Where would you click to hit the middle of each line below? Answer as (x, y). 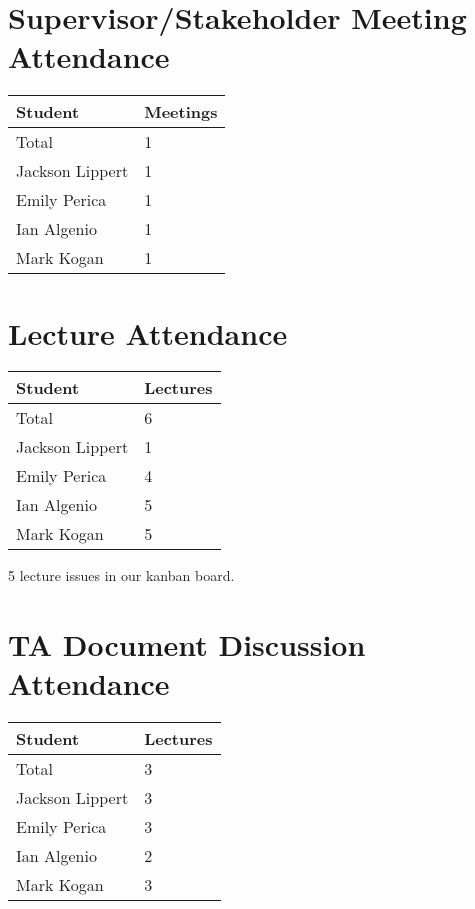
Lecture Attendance (148, 332)
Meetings (181, 112)
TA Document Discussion (187, 644)
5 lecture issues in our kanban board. (121, 575)
